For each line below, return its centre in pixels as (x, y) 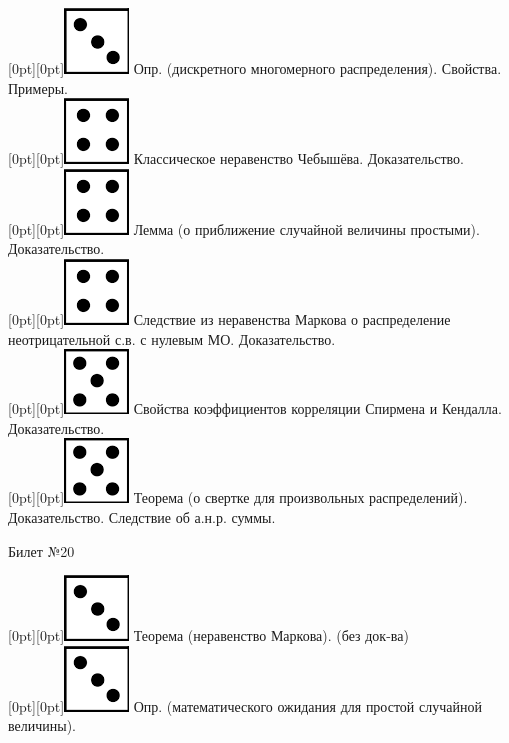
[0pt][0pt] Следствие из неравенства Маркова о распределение (229, 318)
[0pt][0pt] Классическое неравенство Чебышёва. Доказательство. (236, 158)
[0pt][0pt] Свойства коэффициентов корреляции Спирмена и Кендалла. (255, 408)
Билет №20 (41, 550)
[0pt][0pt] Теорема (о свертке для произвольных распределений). (238, 497)
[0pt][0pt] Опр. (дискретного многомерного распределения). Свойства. (255, 68)
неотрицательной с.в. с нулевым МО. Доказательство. (172, 338)
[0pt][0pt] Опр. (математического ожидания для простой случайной (245, 705)
